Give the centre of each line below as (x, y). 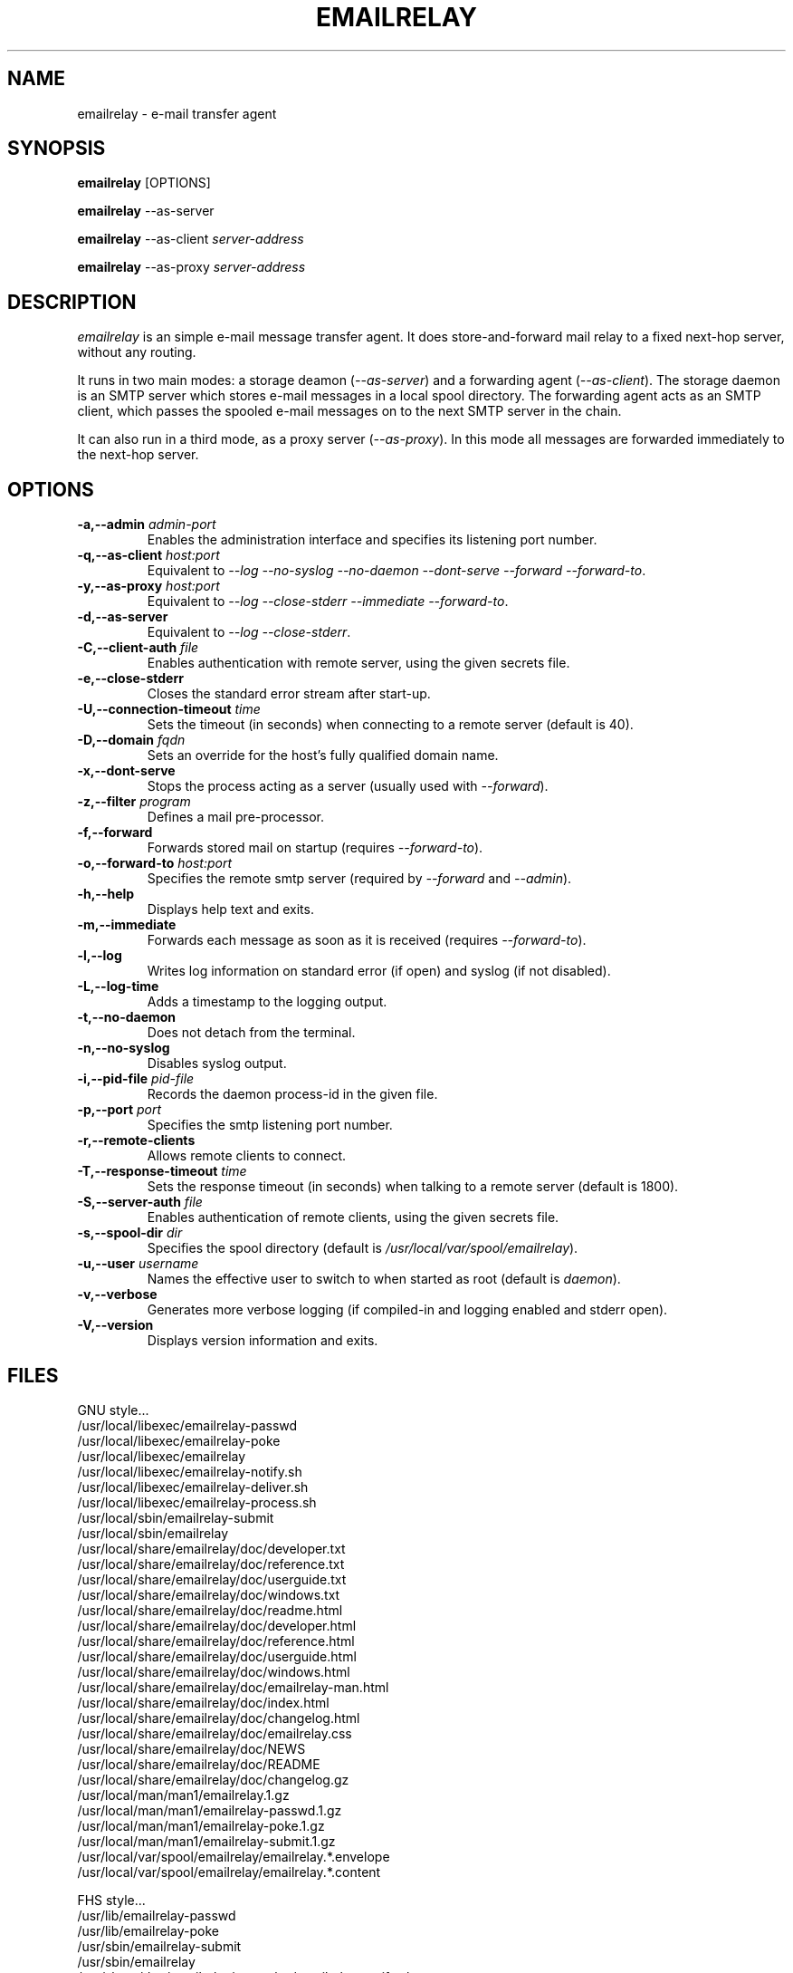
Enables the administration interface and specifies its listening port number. (372, 540)
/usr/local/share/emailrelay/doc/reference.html (216, 1641)
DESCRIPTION (72, 302)
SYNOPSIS (57, 149)
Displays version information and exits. (263, 1341)
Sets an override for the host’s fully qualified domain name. (323, 756)
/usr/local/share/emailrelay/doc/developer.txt (211, 1548)
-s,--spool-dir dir (130, 1233)
